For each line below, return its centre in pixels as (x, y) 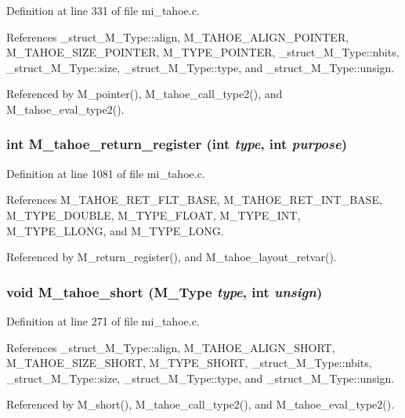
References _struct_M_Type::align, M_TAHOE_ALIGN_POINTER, (178, 36)
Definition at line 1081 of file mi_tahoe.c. (106, 173)
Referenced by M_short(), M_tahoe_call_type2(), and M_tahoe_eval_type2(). (201, 404)
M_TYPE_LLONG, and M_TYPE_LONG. (115, 230)
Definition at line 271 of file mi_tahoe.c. (103, 320)
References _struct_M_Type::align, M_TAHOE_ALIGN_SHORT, (171, 347)
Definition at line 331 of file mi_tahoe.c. (103, 10)
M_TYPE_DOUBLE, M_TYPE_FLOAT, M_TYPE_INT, (154, 214)
